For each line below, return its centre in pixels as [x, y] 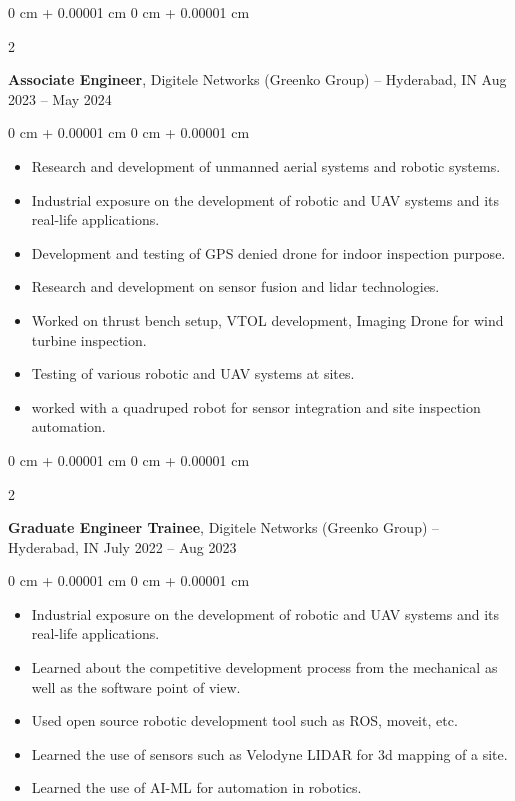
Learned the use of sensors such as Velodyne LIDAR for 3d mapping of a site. [269, 753]
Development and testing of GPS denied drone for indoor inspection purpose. [268, 252]
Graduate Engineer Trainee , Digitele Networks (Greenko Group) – [224, 527]
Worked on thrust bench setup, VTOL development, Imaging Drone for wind [267, 319]
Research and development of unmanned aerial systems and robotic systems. [266, 165]
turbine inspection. [89, 339]
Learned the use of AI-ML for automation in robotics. [196, 787]
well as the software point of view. [136, 686]
